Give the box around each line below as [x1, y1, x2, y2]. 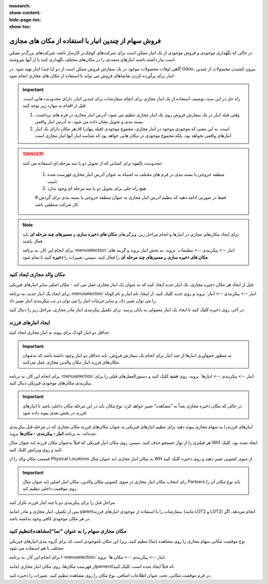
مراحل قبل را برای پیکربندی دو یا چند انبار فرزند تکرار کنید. [9, 499, 116, 505]
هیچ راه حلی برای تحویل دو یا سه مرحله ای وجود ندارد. [47, 185, 147, 191]
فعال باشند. [22, 238, 44, 244]
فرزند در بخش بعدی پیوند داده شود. [22, 410, 88, 416]
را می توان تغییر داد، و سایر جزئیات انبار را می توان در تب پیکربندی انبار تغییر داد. [9, 297, 157, 303]
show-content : [9, 10, 41, 16]
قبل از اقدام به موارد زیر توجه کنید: [22, 102, 87, 109]
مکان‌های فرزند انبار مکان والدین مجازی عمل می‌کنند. [22, 359, 120, 365]
